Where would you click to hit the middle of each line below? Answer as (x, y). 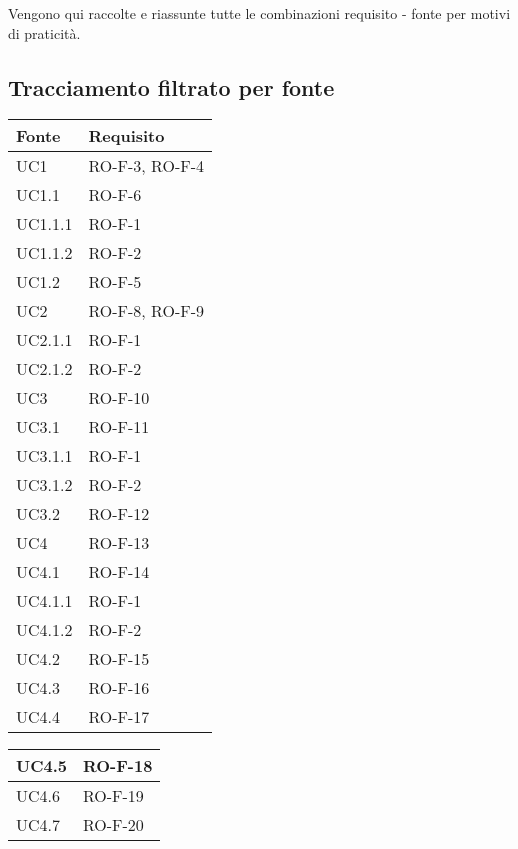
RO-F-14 (119, 572)
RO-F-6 (115, 195)
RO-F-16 (119, 688)
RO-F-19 (113, 796)
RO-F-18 (117, 766)
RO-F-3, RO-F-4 (146, 166)
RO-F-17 (119, 717)
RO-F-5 (115, 282)
